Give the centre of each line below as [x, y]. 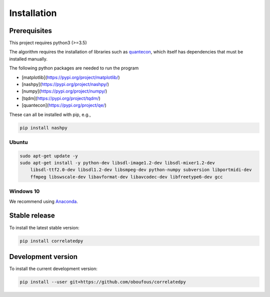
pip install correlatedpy [51, 241]
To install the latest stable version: [44, 227]
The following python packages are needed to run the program [74, 68]
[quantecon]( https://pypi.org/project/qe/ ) [64, 105]
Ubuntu [18, 142]
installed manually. [28, 59]
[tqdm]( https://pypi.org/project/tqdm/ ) [61, 98]
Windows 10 [24, 191]
